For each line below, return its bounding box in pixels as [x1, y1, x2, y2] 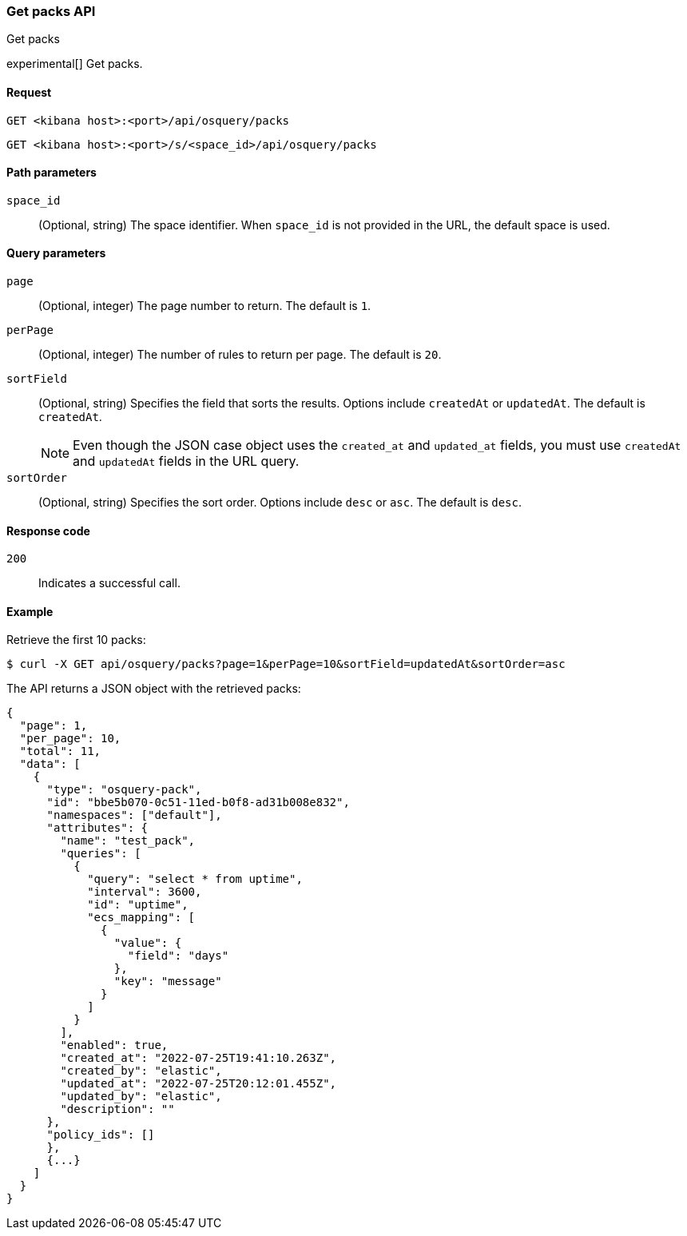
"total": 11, [19, 745, 101, 758]
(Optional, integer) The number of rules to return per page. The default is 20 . [38, 348, 442, 362]
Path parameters [6, 165, 97, 180]
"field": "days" [127, 949, 229, 963]
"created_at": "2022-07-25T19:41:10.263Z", [60, 1051, 337, 1065]
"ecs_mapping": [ [87, 911, 196, 924]
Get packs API [6, 3, 96, 19]
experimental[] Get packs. [6, 57, 143, 71]
